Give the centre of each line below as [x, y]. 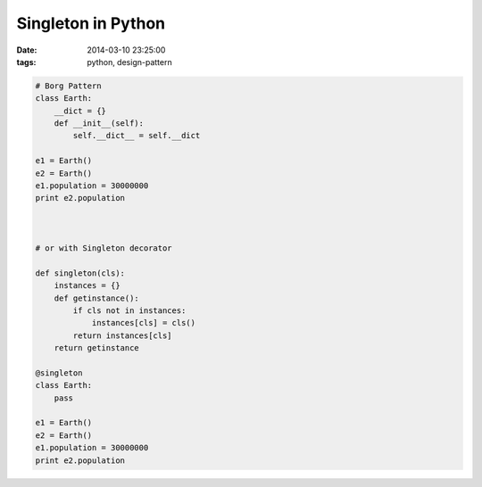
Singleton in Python [91, 23]
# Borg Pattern [68, 86]
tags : [26, 62]
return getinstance [97, 348]
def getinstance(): [97, 298]
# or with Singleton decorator [104, 248]
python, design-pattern [130, 62]
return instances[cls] [123, 335]
